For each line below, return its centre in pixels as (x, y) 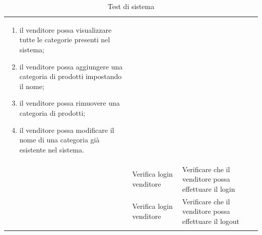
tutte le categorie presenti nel (65, 40)
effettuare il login (209, 188)
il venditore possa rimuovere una (70, 103)
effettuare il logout (211, 221)
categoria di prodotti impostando (71, 76)
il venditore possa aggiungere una (71, 66)
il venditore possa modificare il (67, 130)
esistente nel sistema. (52, 149)
